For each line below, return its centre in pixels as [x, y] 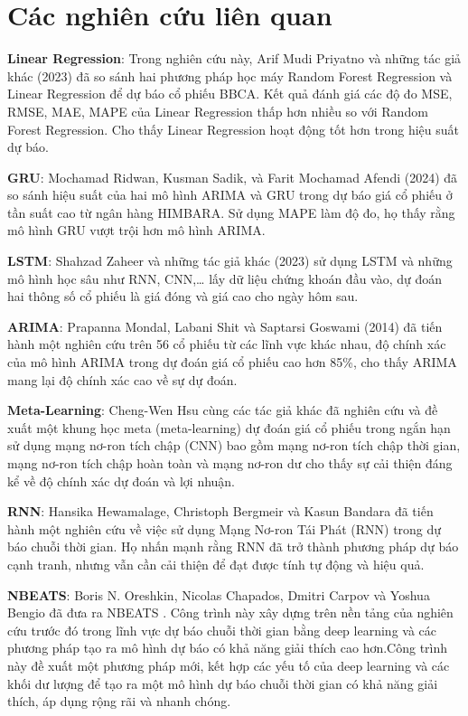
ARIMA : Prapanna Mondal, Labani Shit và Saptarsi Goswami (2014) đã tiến [225, 326]
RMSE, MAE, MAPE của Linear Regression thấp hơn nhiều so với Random [218, 111]
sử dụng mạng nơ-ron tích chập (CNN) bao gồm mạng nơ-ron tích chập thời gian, [234, 445]
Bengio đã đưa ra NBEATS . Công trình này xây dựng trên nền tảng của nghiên [230, 612]
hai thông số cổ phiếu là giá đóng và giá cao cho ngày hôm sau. [183, 296]
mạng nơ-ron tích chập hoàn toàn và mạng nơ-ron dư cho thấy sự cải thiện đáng [230, 463]
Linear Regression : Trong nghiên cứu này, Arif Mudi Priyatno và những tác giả [234, 58]
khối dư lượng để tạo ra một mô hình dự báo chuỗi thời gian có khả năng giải [223, 683]
